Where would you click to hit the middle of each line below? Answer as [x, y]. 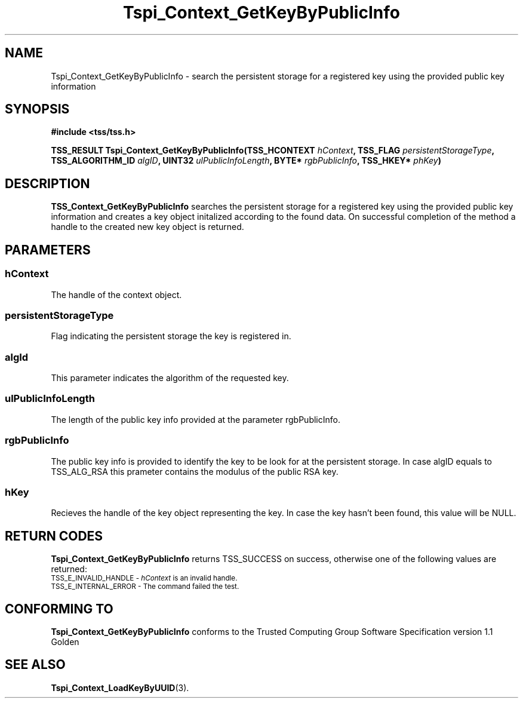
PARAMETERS [48, 250]
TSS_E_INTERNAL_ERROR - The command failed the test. [145, 587]
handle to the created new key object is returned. [147, 227]
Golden [65, 641]
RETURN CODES [54, 536]
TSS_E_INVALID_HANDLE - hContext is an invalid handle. [144, 578]
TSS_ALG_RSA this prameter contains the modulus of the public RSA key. [195, 471]
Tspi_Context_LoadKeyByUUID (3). [120, 687]
